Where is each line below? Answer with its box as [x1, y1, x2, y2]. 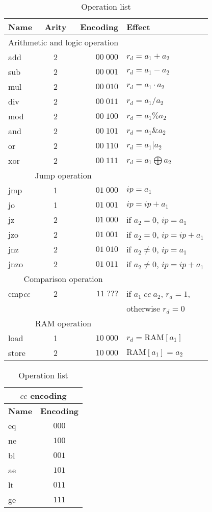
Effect [126, 21, 150, 33]
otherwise [126, 302, 161, 314]
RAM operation [35, 317, 92, 329]
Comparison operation [23, 273, 103, 285]
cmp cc [8, 288, 31, 299]
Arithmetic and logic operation [8, 36, 119, 48]
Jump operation [35, 169, 92, 181]
